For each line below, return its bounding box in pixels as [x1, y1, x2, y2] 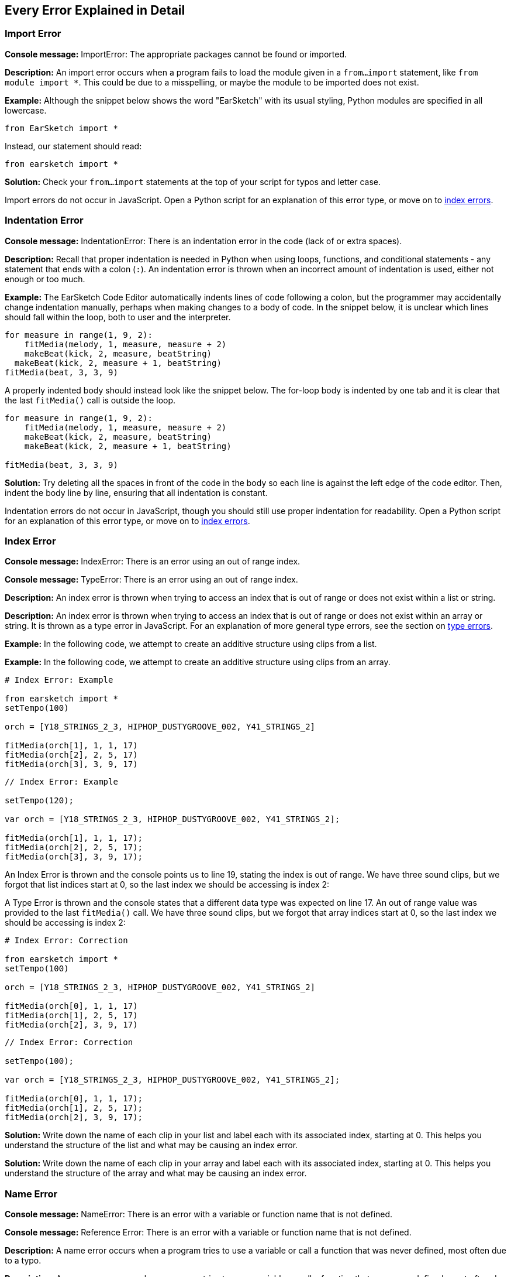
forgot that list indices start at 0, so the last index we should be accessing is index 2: [5, 879, 330, 890]
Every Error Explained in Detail [5, 3, 185, 18]
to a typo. [5, 1255, 42, 1266]
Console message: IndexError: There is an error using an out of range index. [5, 556, 301, 567]
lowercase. [5, 105, 47, 115]
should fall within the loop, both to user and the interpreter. [5, 311, 231, 322]
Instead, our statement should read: [5, 141, 142, 151]
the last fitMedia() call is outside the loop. [5, 395, 176, 405]
